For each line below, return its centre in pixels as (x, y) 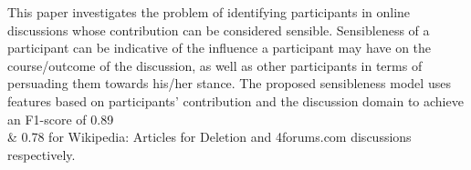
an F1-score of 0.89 (61, 119)
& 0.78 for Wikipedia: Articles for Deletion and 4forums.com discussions (209, 137)
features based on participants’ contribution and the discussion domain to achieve (235, 100)
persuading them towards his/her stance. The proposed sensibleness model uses (229, 83)
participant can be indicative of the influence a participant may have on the (220, 48)
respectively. (42, 154)
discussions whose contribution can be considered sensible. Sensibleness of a (219, 30)
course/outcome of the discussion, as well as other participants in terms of (215, 65)
